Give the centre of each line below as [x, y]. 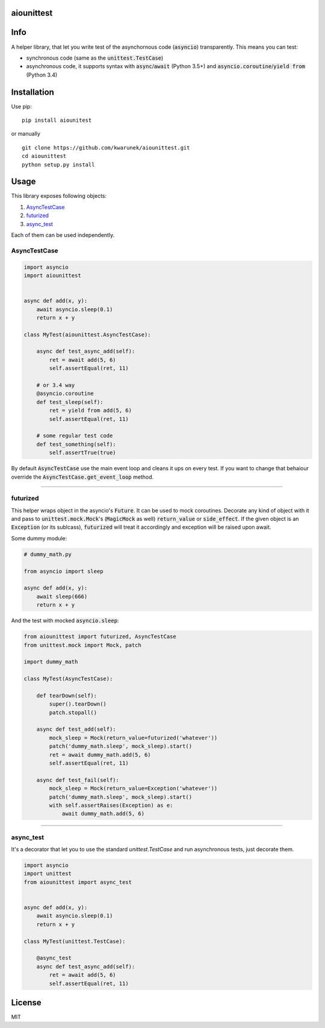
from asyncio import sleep [63, 571]
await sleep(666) [62, 596]
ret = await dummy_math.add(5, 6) [100, 755]
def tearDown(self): [67, 695]
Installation [32, 92]
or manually [26, 134]
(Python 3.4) [42, 75]
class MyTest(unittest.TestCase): [75, 941]
